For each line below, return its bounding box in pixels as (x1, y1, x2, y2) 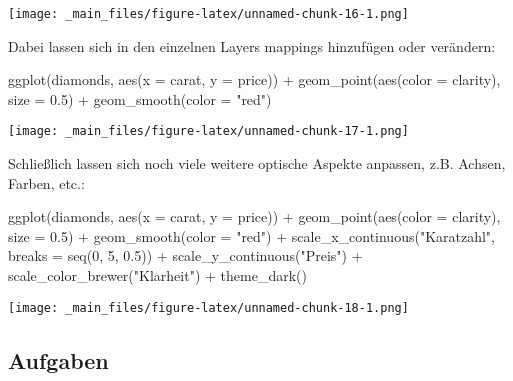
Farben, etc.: (8, 172, 85, 193)
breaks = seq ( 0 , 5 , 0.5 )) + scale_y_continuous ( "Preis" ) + (8, 245, 363, 266)
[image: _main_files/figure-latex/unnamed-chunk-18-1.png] (8, 300, 409, 315)
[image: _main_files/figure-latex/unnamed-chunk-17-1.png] (8, 124, 409, 139)
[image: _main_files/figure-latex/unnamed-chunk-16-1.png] (8, 7, 409, 21)
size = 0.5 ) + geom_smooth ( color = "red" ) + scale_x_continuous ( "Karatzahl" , (8, 225, 496, 246)
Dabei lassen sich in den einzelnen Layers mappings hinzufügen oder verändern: (8, 35, 496, 56)
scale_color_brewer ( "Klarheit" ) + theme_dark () (8, 265, 307, 286)
